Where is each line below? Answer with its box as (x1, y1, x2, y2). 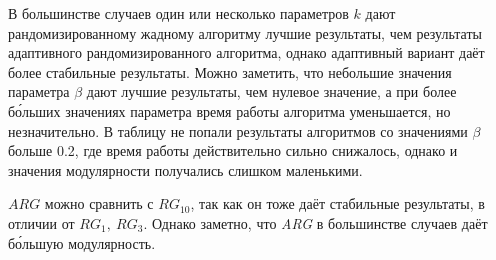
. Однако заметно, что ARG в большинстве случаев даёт (143, 212, 488, 233)
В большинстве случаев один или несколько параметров (8, 3, 349, 23)
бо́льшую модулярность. (8, 232, 156, 253)
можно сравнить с (44, 193, 154, 214)
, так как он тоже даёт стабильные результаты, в (190, 193, 485, 214)
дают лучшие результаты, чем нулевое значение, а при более (86, 81, 457, 102)
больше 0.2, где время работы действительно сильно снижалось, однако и (8, 140, 458, 161)
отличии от (8, 212, 75, 233)
